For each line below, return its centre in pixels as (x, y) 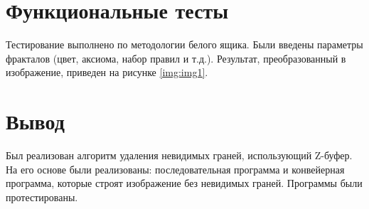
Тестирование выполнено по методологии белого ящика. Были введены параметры (184, 44)
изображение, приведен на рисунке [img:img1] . (107, 72)
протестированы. (42, 197)
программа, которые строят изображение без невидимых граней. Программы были (184, 183)
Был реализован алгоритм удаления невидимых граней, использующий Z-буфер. (179, 155)
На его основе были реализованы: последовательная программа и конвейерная (175, 169)
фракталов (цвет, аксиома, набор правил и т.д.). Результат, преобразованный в (176, 58)
